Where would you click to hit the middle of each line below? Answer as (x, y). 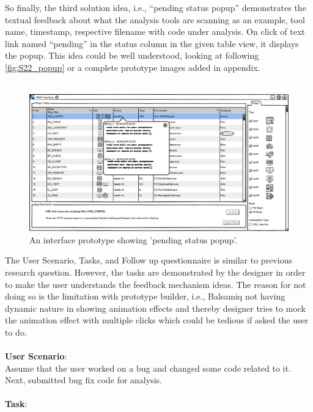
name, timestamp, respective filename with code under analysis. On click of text (155, 31)
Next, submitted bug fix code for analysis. (83, 380)
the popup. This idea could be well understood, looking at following (132, 55)
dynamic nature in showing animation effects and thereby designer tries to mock (155, 308)
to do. (16, 332)
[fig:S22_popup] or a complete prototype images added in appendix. (133, 67)
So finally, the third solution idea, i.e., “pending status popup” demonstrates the (156, 7)
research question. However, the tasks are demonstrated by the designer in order (155, 272)
